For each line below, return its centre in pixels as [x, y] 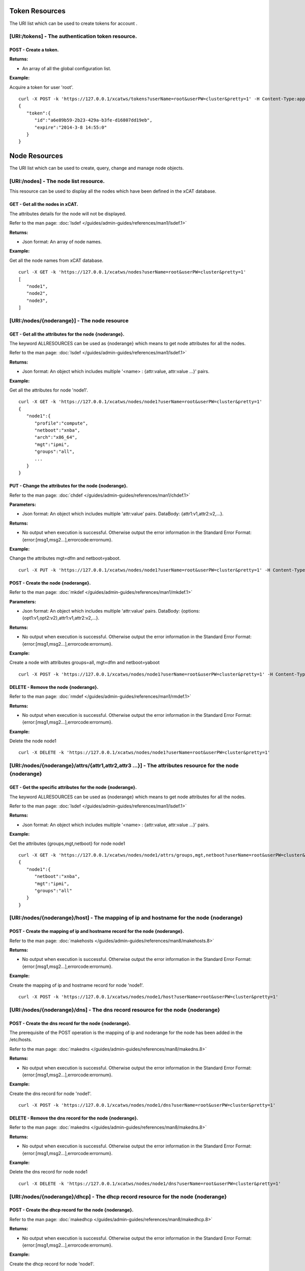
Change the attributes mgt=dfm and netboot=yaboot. [65, 558]
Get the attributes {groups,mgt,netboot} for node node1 [67, 843]
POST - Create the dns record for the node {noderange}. [70, 1023]
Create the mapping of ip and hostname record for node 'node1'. [77, 985]
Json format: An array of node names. [62, 241]
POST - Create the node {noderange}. [50, 583]
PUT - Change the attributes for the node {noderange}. [69, 486]
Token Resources [37, 11]
